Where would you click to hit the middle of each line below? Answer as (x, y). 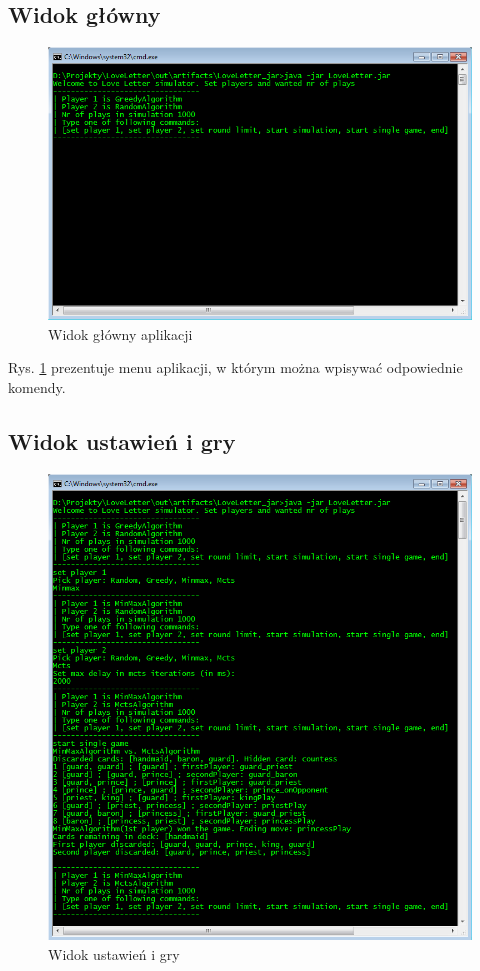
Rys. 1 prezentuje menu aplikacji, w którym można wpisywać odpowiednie (235, 367)
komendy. (37, 386)
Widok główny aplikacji (120, 333)
